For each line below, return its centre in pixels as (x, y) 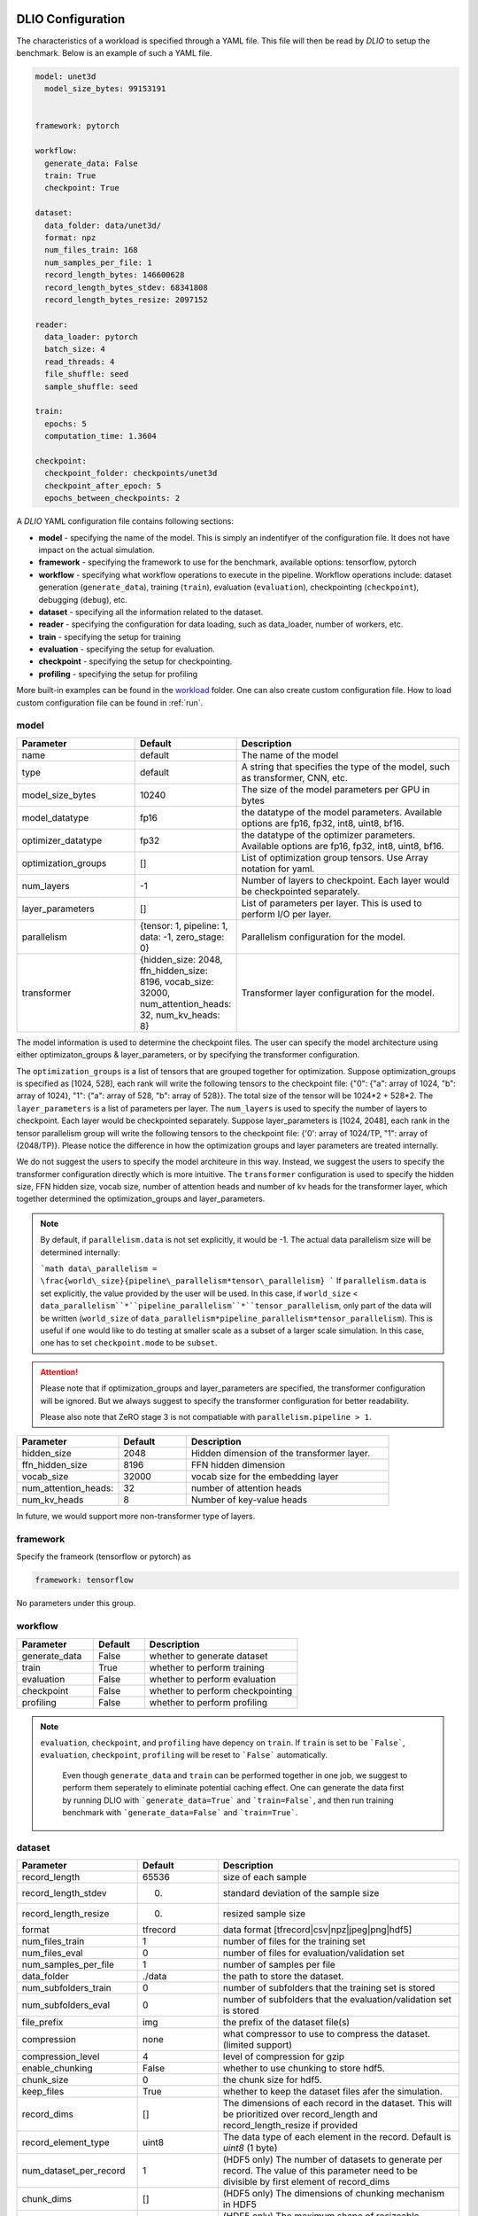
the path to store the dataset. (283, 1977)
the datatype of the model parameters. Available (342, 812)
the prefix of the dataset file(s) (286, 2023)
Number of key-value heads (249, 1500)
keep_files (43, 2092)
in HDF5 (239, 2204)
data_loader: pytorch (92, 337)
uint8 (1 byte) (250, 2148)
